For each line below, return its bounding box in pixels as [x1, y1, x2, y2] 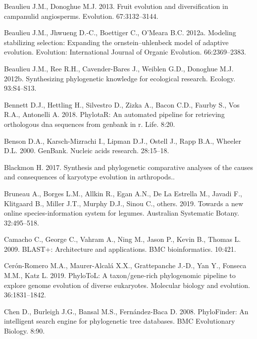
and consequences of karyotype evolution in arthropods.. [4, 171, 175, 182]
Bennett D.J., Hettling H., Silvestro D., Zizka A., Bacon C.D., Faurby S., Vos [4, 99, 240, 110]
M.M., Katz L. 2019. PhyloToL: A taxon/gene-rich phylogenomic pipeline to [4, 270, 236, 281]
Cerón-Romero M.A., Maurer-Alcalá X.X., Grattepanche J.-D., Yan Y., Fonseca [4, 260, 247, 271]
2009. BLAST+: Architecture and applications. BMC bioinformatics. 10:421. [4, 243, 236, 254]
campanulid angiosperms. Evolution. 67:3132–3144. [4, 10, 158, 21]
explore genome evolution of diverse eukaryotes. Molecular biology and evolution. [4, 280, 250, 290]
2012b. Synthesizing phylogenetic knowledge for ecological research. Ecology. [4, 73, 236, 83]
